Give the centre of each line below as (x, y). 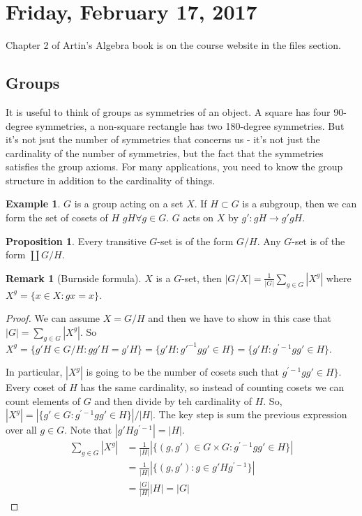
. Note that (88, 430)
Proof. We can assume (53, 318)
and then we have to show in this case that (240, 318)
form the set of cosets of (57, 218)
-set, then (202, 278)
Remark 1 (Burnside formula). (74, 278)
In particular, (34, 372)
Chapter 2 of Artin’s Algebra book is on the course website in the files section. (173, 45)
